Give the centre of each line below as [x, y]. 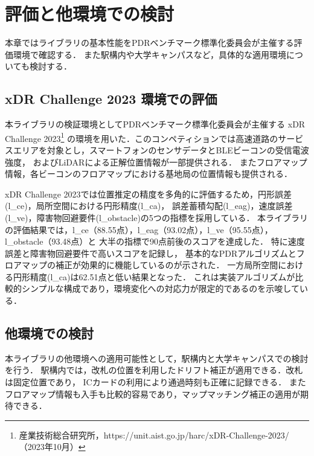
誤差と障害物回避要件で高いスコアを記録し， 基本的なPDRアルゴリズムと [151, 253]
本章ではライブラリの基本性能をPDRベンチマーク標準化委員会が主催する [149, 43]
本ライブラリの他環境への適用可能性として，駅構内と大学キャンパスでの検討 [157, 358]
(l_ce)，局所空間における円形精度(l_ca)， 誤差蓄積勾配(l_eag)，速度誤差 [149, 206]
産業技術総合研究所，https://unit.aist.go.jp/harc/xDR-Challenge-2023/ [154, 435]
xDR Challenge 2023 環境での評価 [111, 99]
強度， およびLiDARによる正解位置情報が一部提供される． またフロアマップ [156, 162]
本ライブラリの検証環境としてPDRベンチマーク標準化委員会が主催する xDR [155, 124]
